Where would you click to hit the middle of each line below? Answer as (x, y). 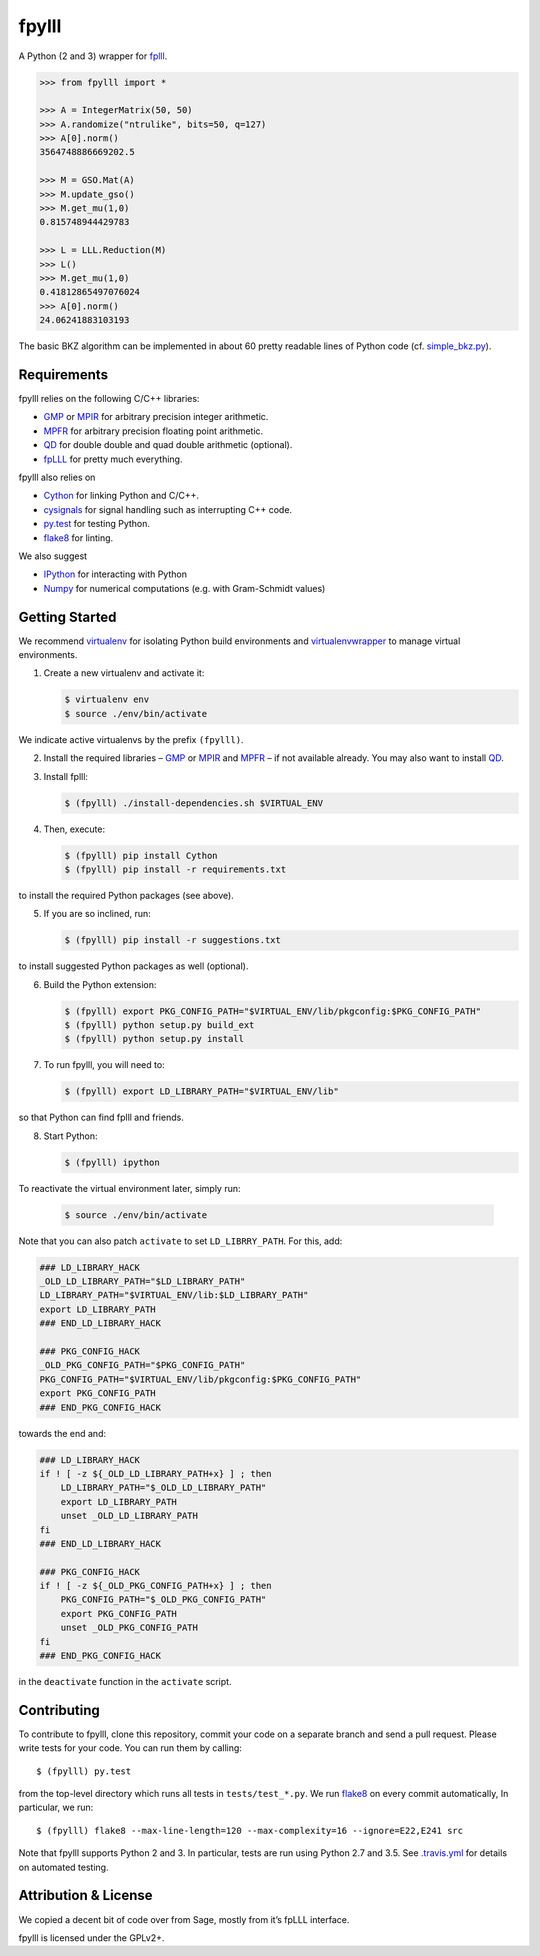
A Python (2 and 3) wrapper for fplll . (93, 56)
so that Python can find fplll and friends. (101, 1117)
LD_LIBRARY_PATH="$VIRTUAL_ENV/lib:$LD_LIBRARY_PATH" (174, 1295)
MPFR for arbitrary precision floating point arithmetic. (153, 431)
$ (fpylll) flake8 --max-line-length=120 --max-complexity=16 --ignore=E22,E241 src (250, 1830)
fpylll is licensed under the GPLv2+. (91, 1937)
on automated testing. (63, 1867)
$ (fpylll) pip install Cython (141, 855)
